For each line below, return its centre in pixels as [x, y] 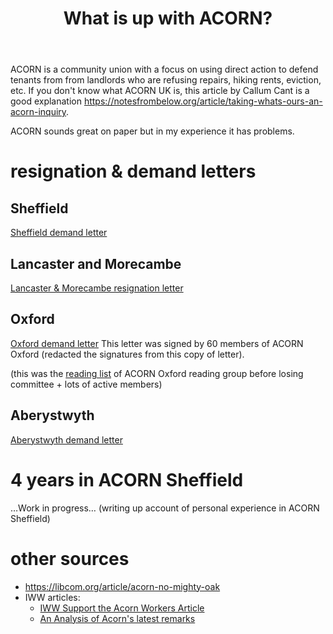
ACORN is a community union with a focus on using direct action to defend [164, 69]
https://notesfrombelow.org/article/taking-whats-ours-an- [203, 101]
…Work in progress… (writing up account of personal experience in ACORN [165, 508]
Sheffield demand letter [59, 233]
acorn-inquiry [38, 112]
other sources [70, 558]
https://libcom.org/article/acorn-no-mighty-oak [122, 586]
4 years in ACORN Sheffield [127, 479]
